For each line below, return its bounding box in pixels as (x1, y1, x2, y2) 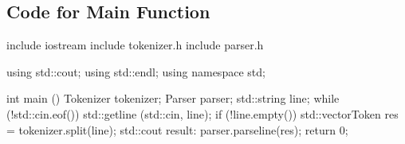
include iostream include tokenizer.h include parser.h (6, 37, 264, 53)
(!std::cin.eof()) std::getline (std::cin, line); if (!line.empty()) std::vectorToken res (6, 105, 399, 122)
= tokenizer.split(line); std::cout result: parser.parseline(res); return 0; (6, 121, 348, 138)
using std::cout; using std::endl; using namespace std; (6, 63, 265, 80)
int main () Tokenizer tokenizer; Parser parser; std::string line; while (6, 90, 340, 107)
